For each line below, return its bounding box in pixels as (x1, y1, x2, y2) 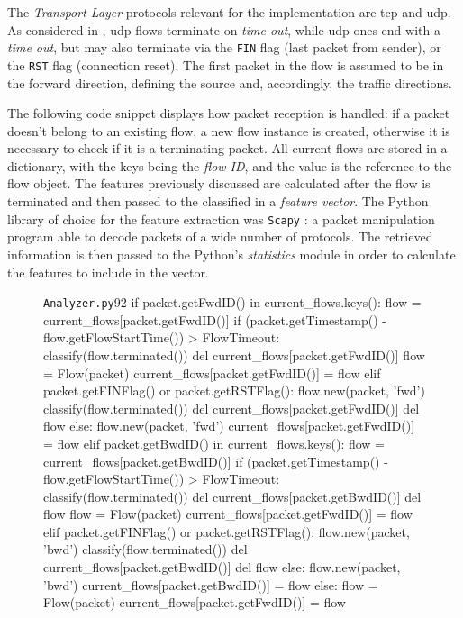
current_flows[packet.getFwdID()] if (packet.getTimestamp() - (43, 310, 386, 329)
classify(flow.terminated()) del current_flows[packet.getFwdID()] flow (43, 345, 425, 364)
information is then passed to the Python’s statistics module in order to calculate (7, 244, 456, 263)
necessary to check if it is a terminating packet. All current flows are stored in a (7, 139, 448, 158)
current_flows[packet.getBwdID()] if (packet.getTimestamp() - (43, 451, 388, 470)
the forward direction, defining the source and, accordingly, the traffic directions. (7, 73, 452, 92)
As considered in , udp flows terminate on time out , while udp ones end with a (7, 20, 440, 39)
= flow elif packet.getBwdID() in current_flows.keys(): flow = (43, 433, 385, 452)
